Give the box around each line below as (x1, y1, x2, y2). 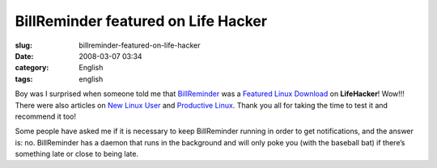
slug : (15, 40, 32, 50)
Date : (15, 51, 34, 61)
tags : (15, 73, 33, 84)
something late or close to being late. (15, 149, 139, 159)
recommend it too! (15, 111, 77, 121)
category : (15, 63, 49, 73)
